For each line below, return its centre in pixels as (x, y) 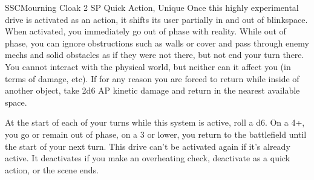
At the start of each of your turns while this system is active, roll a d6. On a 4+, (155, 122)
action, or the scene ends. (52, 169)
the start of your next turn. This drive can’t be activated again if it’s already (148, 146)
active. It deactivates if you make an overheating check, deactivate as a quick (148, 158)
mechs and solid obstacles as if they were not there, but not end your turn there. (155, 55)
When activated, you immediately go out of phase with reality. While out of (146, 31)
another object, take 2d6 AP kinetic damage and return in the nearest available (152, 90)
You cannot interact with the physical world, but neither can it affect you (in (148, 66)
